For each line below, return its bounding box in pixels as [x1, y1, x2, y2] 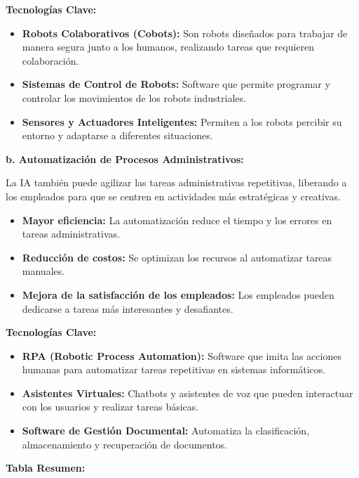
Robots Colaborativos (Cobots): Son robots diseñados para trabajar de [22, 25, 348, 40]
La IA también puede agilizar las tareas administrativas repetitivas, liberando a [6, 175, 347, 190]
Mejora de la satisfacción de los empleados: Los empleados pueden [22, 287, 334, 302]
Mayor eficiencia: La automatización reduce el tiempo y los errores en [22, 212, 332, 227]
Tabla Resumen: [6, 460, 86, 475]
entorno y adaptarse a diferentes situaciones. [22, 128, 213, 143]
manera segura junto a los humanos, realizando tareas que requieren [22, 39, 315, 54]
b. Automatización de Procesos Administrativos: [6, 151, 244, 166]
